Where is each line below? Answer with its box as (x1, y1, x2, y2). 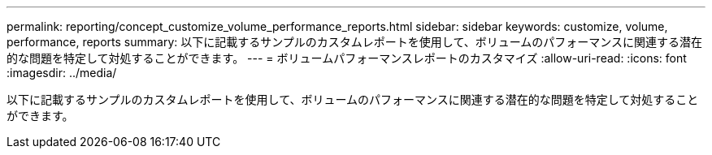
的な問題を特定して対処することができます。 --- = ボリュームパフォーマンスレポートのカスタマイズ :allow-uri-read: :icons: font (7, 51, 687, 65)
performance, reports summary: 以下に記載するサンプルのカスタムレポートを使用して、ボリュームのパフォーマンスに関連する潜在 (7, 35, 702, 49)
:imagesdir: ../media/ (7, 66, 117, 80)
